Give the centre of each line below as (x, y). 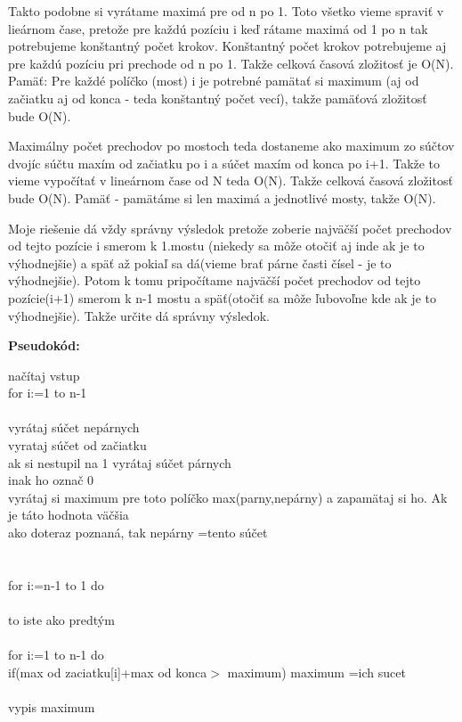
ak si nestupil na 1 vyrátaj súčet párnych (120, 462)
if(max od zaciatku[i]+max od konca (108, 672)
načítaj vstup (44, 375)
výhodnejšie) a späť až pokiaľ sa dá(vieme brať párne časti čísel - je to (200, 263)
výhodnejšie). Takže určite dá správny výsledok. (139, 315)
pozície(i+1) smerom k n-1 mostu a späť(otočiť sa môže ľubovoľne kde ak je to (222, 297)
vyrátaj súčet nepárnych (74, 427)
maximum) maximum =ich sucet (316, 672)
